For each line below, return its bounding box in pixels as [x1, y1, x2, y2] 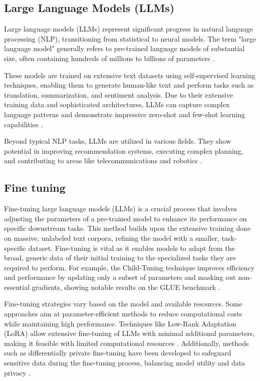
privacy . [4, 367, 31, 377]
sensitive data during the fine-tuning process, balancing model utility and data [4, 357, 245, 368]
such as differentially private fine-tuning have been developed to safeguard [4, 347, 231, 358]
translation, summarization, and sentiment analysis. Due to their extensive [4, 89, 233, 100]
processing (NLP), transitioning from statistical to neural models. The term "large [4, 33, 256, 44]
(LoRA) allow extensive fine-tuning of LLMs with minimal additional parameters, [4, 328, 255, 338]
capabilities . [4, 119, 43, 129]
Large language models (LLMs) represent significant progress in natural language [4, 24, 253, 34]
